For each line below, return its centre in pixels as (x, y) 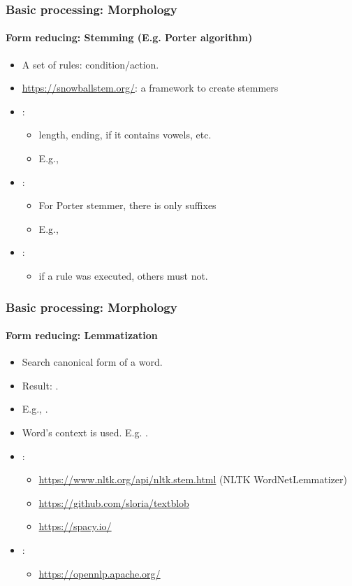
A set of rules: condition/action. (90, 64)
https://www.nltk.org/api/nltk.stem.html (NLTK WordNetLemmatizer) (193, 479)
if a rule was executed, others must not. (123, 275)
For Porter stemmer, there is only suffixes (127, 205)
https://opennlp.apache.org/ (100, 573)
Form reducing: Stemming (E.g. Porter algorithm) (129, 37)
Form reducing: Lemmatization (82, 335)
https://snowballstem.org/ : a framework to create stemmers (150, 88)
